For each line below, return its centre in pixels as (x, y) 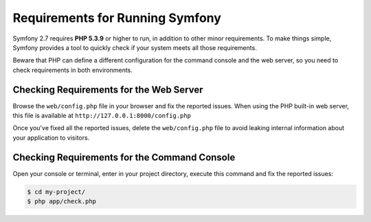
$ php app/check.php (61, 201)
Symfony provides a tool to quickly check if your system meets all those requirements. (135, 47)
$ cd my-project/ (56, 192)
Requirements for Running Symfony (117, 18)
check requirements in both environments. (73, 70)
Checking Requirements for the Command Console (124, 157)
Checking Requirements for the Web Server (108, 89)
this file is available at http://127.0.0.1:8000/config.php (102, 116)
